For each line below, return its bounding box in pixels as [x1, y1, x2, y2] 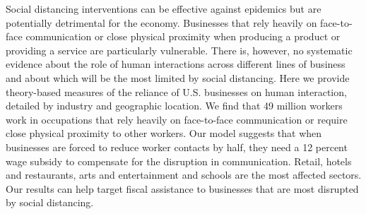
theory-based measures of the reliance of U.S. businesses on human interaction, [6, 84, 347, 99]
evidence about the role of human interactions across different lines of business [6, 57, 346, 71]
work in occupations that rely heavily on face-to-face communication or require [6, 112, 348, 126]
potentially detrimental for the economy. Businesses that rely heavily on [6, 15, 317, 30]
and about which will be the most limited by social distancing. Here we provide [6, 70, 350, 85]
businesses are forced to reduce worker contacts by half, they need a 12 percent [6, 139, 348, 154]
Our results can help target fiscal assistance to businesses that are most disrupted [6, 181, 359, 196]
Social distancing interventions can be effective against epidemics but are [6, 1, 321, 16]
